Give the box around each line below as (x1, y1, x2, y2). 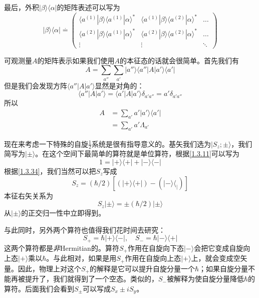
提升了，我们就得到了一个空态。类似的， (25, 273, 158, 284)
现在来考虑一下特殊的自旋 (4, 138, 88, 149)
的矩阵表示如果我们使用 (37, 55, 115, 65)
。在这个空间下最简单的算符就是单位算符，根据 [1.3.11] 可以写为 (35, 148, 239, 159)
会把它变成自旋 (194, 242, 243, 253)
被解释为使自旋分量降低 (167, 273, 244, 284)
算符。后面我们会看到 (4, 283, 74, 293)
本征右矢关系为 (4, 190, 53, 201)
